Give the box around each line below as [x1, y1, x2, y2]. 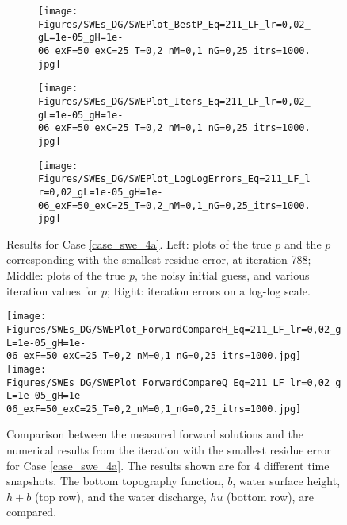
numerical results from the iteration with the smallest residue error [6, 442, 331, 458]
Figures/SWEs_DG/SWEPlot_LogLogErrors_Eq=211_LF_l [38, 173, 311, 185]
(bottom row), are [227, 488, 314, 504]
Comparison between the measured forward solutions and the [6, 426, 303, 442]
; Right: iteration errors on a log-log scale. [107, 282, 311, 299]
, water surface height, [232, 473, 341, 489]
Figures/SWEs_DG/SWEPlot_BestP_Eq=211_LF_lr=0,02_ [38, 18, 311, 30]
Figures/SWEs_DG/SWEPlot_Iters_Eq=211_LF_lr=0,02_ [38, 95, 311, 107]
